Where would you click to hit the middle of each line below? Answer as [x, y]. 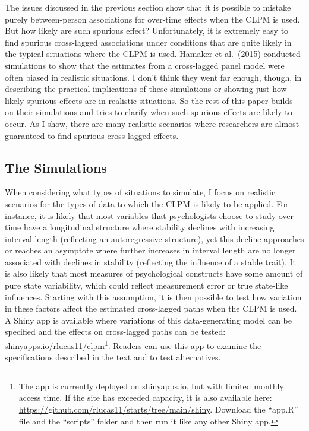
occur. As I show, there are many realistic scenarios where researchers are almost [152, 123]
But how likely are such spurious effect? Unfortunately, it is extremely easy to [147, 31]
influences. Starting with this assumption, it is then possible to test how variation [153, 297]
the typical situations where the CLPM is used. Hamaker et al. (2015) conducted [153, 54]
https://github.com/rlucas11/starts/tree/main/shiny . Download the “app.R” [158, 409]
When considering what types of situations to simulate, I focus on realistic [140, 192]
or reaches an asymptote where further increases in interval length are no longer [150, 250]
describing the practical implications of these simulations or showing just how [146, 89]
